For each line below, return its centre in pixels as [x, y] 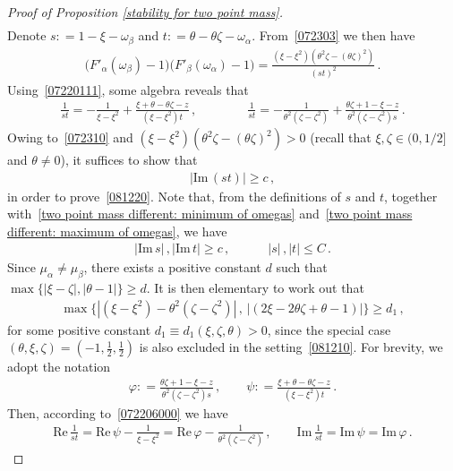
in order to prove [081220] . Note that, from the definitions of [174, 196]
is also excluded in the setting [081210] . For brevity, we [291, 347]
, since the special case [329, 329]
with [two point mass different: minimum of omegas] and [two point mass [210, 214]
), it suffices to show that [129, 160]
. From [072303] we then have [333, 35]
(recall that [341, 137]
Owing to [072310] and [70, 137]
